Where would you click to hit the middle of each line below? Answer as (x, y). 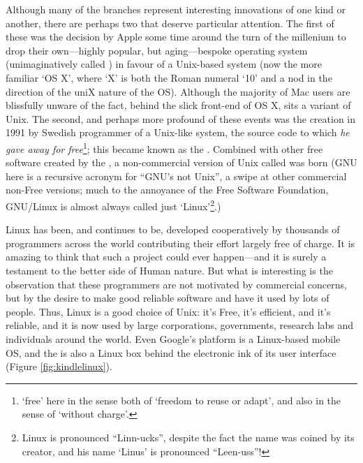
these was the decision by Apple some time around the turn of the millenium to (176, 37)
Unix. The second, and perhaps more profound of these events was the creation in (181, 118)
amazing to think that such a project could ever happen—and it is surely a (166, 257)
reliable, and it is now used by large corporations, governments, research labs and (180, 325)
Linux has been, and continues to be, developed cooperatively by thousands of (173, 229)
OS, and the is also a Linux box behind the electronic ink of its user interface (171, 352)
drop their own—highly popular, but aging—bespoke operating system (157, 50)
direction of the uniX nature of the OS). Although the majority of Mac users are (178, 91)
